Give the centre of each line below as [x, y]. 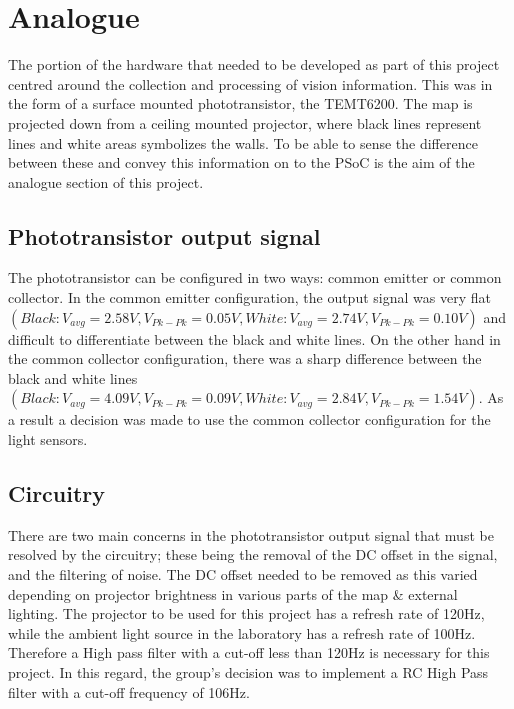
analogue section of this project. [106, 181]
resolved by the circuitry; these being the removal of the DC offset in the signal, [253, 554]
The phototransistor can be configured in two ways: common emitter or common [255, 277]
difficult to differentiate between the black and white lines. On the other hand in [254, 338]
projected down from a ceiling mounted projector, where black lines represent [245, 122]
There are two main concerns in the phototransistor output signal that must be [251, 534]
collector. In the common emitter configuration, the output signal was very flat [249, 297]
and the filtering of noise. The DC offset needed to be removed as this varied [243, 574]
